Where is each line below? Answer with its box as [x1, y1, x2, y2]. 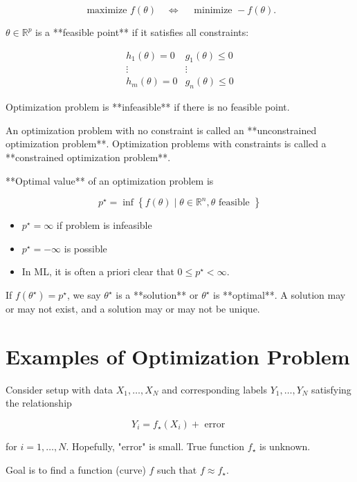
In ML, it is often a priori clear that [21, 264, 174, 279]
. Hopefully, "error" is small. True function [66, 438, 245, 453]
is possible [64, 241, 107, 255]
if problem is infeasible [56, 218, 152, 232]
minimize [194, 6, 232, 15]
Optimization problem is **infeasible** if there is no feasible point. [6, 100, 290, 114]
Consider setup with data [6, 382, 113, 396]
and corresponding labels [162, 382, 267, 396]
